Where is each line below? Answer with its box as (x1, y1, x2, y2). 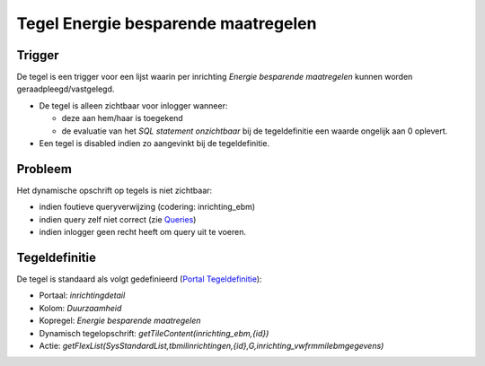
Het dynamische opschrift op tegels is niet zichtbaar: (16, 185, 213, 196)
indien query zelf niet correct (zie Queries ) (39, 213, 197, 224)
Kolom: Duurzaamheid (39, 302, 122, 313)
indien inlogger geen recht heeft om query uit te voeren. (39, 227, 247, 238)
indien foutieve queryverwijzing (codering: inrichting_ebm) (39, 202, 256, 213)
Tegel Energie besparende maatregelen (16, 13, 317, 33)
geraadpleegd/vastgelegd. (16, 83, 115, 94)
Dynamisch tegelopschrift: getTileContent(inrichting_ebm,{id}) (39, 327, 269, 338)
